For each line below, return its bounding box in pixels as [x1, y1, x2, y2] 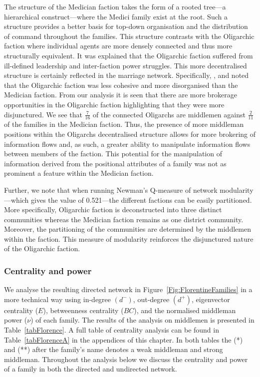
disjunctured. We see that [4, 109, 82, 119]
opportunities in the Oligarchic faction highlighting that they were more [4, 99, 225, 109]
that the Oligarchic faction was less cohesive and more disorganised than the [4, 79, 238, 90]
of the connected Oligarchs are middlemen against [93, 109, 246, 119]
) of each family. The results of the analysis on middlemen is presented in [30, 315, 255, 325]
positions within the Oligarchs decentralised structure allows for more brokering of [4, 128, 256, 139]
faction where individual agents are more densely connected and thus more [4, 40, 233, 51]
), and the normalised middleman [134, 305, 236, 315]
